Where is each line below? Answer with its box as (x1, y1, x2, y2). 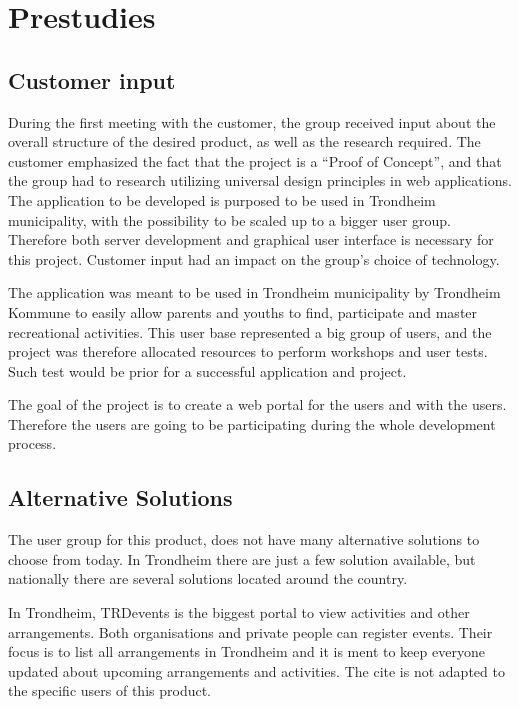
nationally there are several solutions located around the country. (8, 568, 408, 589)
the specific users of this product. (8, 680, 211, 701)
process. (8, 433, 57, 454)
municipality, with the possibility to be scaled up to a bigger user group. (8, 209, 452, 230)
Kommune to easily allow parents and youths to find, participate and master (8, 301, 478, 322)
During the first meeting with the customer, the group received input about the (8, 111, 496, 132)
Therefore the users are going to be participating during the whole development (8, 413, 496, 434)
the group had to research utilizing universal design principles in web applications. (8, 170, 512, 191)
